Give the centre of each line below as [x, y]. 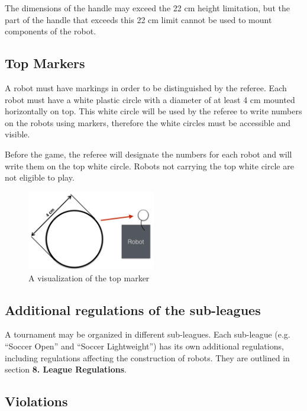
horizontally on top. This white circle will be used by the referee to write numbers [153, 111]
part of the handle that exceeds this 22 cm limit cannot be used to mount [138, 19]
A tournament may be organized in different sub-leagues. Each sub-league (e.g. [148, 334]
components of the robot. [51, 31]
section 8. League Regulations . [66, 369]
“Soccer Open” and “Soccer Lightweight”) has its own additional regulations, [144, 346]
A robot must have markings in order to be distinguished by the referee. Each [146, 87]
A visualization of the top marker [89, 277]
